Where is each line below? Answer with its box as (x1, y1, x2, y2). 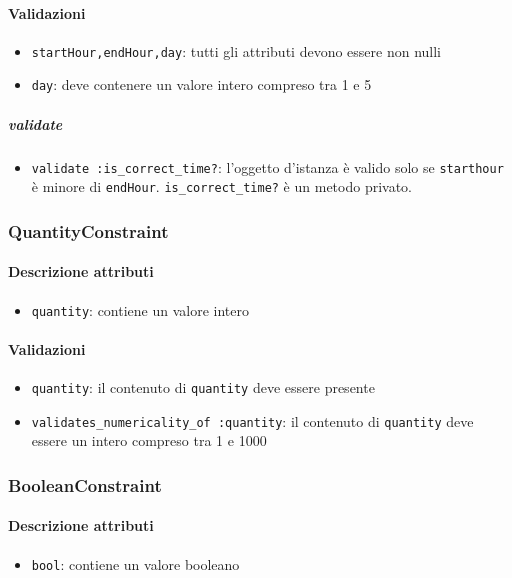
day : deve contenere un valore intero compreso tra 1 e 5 (31, 74, 372, 95)
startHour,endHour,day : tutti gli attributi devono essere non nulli (31, 40, 442, 61)
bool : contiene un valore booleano (31, 553, 240, 574)
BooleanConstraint (8, 472, 162, 497)
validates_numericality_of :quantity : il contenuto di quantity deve (31, 410, 474, 431)
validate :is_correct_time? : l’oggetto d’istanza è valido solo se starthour (31, 156, 504, 177)
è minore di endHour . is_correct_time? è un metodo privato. (31, 176, 412, 197)
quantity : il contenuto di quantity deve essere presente (31, 377, 375, 398)
